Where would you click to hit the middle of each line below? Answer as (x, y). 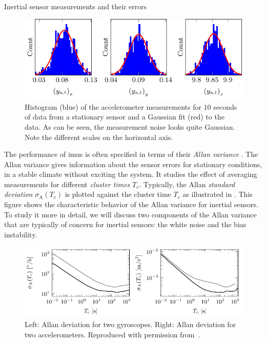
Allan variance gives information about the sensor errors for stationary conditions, (133, 164)
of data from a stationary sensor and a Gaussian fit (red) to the (125, 117)
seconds (225, 106)
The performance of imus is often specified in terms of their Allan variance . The (131, 154)
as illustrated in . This (218, 194)
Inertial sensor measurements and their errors (76, 6)
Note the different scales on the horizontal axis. (99, 137)
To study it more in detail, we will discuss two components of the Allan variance (130, 214)
